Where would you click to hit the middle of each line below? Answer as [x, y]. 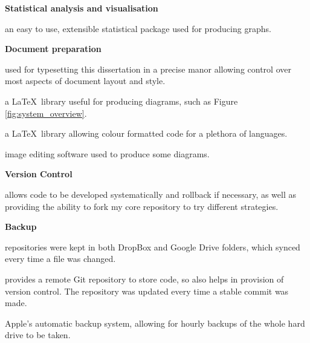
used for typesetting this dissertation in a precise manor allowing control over [148, 69]
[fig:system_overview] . [46, 113]
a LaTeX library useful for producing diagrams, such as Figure [121, 101]
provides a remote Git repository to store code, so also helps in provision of [144, 279]
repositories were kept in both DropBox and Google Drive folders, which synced [153, 247]
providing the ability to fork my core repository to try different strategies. [142, 206]
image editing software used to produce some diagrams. [107, 153]
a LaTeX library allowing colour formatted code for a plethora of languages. [146, 133]
